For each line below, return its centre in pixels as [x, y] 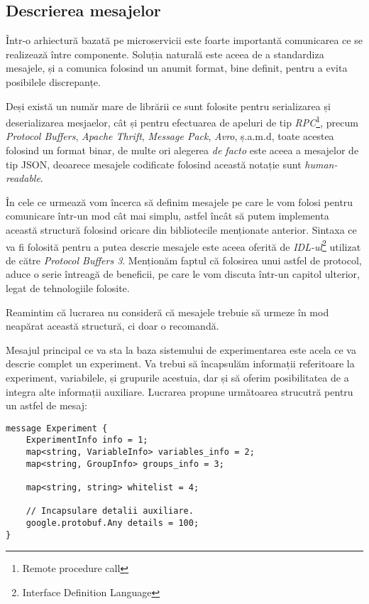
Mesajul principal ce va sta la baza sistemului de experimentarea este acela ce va [181, 349]
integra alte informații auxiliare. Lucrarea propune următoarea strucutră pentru [180, 391]
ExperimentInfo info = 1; [87, 440]
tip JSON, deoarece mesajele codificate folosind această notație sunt [154, 164]
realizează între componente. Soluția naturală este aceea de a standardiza [165, 54]
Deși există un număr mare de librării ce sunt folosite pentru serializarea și [168, 106]
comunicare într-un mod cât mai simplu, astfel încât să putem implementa [167, 216]
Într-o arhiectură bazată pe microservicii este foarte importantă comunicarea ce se [184, 40]
